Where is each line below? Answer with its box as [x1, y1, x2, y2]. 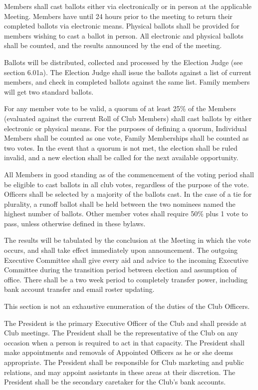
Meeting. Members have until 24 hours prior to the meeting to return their [4, 11, 233, 21]
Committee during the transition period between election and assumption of [4, 264, 237, 275]
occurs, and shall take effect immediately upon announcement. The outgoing [4, 245, 238, 255]
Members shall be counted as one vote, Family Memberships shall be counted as [4, 133, 249, 143]
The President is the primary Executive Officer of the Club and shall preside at [4, 317, 247, 328]
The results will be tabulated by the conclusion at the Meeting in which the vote [4, 235, 251, 245]
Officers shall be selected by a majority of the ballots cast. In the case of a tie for [4, 189, 252, 199]
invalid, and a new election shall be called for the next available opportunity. [4, 152, 239, 163]
